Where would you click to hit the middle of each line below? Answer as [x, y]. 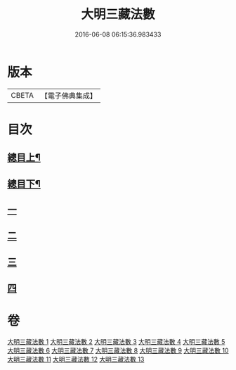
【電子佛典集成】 [68, 96]
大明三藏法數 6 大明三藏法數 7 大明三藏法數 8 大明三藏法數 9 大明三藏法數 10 [118, 351]
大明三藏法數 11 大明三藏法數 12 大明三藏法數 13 [76, 359]
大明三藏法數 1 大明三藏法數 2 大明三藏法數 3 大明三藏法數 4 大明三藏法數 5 [116, 342]
